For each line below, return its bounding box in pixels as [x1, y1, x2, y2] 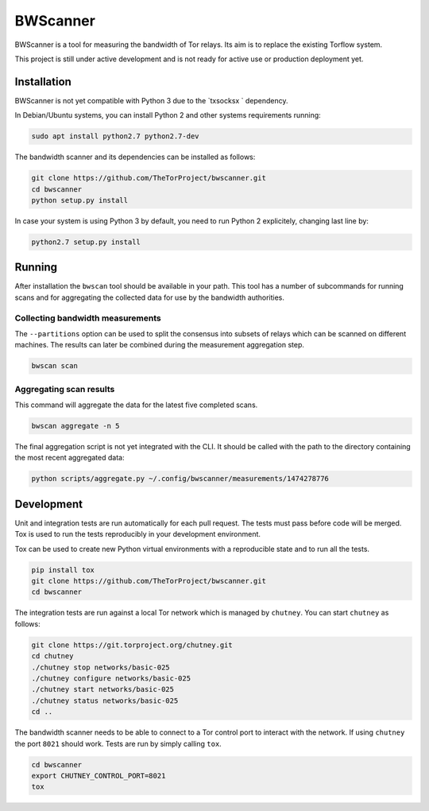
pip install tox [31, 565, 95, 574]
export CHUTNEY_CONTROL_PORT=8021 [31, 771, 166, 780]
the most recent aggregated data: [14, 453, 125, 463]
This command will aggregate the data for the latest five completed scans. [14, 400, 258, 409]
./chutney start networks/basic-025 [31, 685, 175, 694]
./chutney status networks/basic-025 [31, 696, 179, 705]
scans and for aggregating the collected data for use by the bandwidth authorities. [14, 293, 285, 302]
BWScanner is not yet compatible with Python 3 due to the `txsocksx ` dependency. [14, 95, 289, 105]
